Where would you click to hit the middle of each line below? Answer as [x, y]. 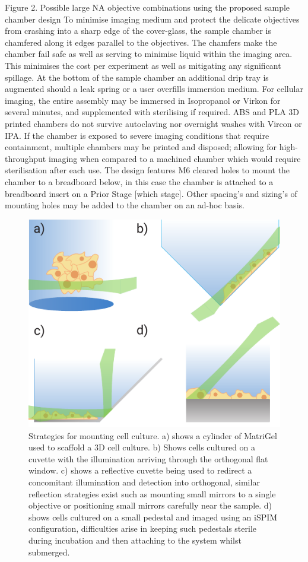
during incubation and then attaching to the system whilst [135, 540]
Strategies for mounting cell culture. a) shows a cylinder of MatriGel [153, 435]
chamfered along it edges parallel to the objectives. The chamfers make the [141, 42]
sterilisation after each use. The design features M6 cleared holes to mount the [147, 170]
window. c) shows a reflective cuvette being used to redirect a [140, 470]
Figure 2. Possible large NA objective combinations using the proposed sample [147, 7]
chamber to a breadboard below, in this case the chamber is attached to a [139, 181]
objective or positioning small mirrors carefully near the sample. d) [150, 505]
